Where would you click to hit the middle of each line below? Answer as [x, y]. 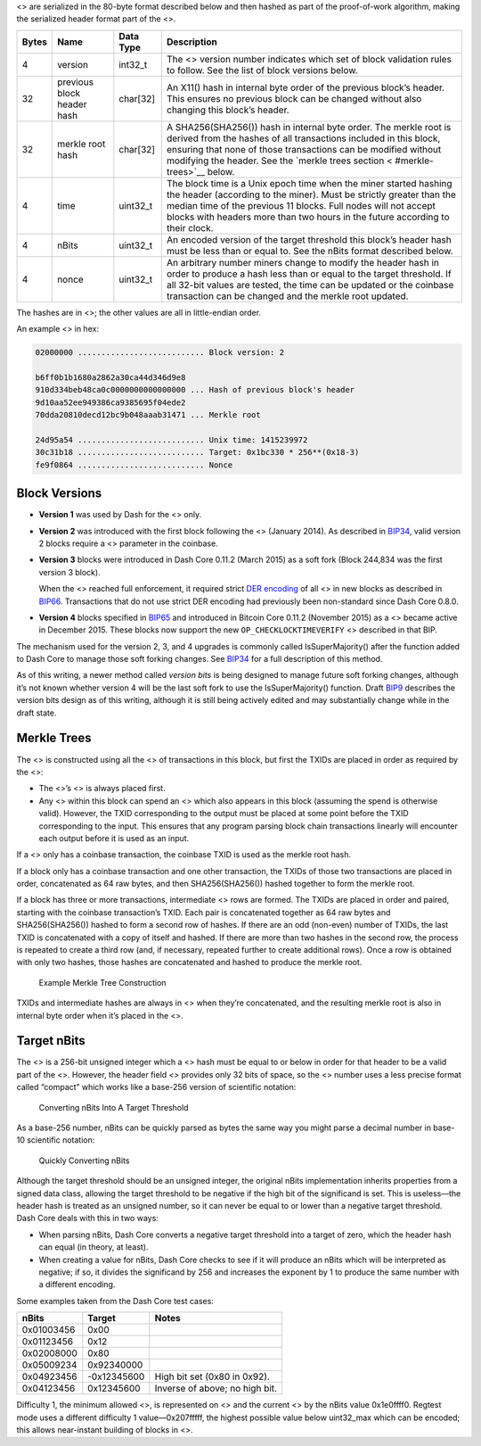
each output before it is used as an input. [114, 838]
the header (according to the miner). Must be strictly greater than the [311, 194]
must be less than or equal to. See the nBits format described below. [310, 251]
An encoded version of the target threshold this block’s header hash [309, 239]
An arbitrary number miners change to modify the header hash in [303, 262]
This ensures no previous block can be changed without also [294, 98]
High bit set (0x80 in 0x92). [212, 1376]
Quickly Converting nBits [84, 1161]
